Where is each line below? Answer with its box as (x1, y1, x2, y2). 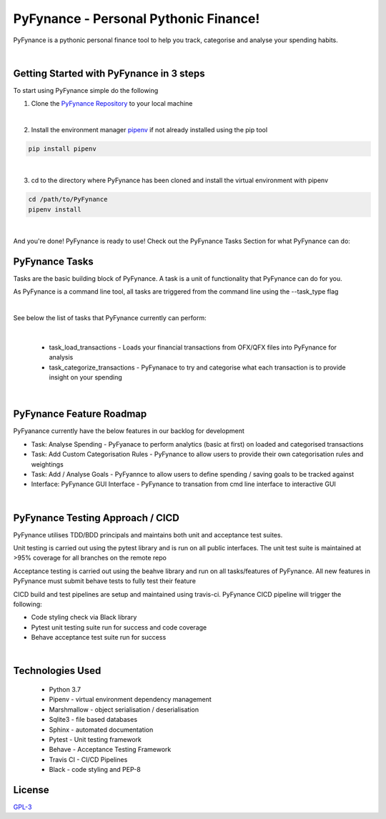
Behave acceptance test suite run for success (31, 633, 167, 642)
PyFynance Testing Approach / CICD (13, 512, 180, 524)
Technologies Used (13, 665, 102, 677)
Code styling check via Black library (31, 613, 137, 622)
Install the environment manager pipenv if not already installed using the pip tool (31, 126, 268, 134)
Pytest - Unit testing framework (49, 735, 142, 743)
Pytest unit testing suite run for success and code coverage (31, 622, 207, 632)
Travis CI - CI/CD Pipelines (49, 755, 128, 764)
